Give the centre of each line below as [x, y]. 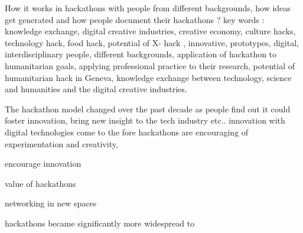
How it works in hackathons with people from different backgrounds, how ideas [148, 8]
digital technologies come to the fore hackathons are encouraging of [127, 132]
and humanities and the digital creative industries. [96, 89]
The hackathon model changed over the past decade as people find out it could [148, 109]
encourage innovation [43, 164]
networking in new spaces [51, 203]
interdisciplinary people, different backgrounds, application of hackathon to [141, 54]
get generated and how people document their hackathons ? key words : [135, 19]
